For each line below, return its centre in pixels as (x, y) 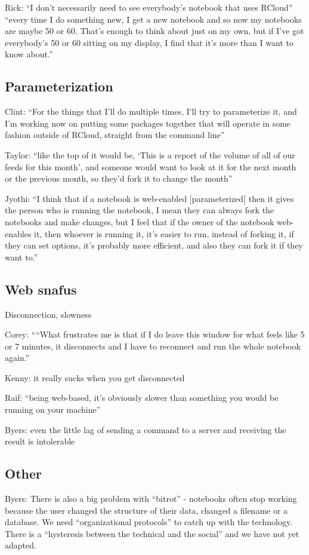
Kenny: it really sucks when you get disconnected (95, 377)
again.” (17, 358)
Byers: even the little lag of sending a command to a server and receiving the (146, 429)
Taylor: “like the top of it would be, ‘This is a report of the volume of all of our (150, 154)
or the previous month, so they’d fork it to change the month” (119, 178)
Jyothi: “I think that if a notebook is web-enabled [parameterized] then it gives (149, 198)
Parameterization (59, 86)
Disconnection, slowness (48, 314)
